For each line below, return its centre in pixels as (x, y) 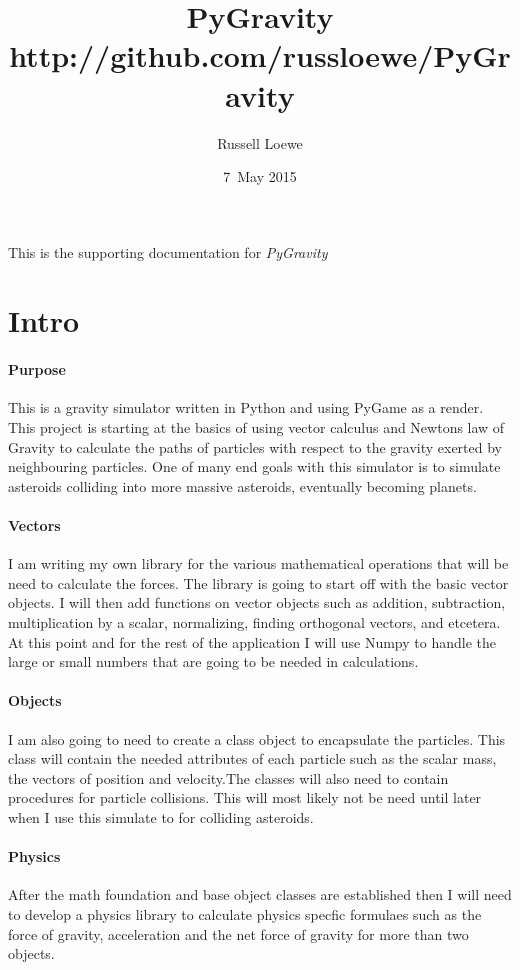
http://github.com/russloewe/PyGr (260, 55)
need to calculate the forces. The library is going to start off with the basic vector (258, 582)
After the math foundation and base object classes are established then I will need (260, 894)
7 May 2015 (260, 176)
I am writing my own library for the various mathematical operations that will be (258, 563)
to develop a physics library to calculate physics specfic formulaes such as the (245, 913)
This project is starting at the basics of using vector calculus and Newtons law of (256, 427)
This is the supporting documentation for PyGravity (168, 251)
